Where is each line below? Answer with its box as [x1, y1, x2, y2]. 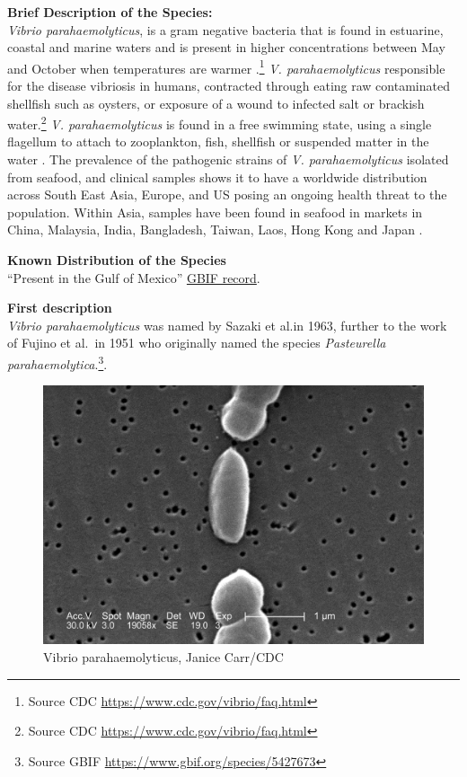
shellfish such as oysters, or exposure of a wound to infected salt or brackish [7, 93, 425, 112]
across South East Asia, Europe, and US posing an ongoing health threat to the [7, 185, 447, 204]
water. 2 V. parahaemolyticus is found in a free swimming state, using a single [7, 112, 432, 133]
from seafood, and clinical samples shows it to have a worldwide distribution [7, 167, 427, 186]
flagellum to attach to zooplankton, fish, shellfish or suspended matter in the [7, 132, 429, 151]
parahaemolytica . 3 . [7, 352, 108, 373]
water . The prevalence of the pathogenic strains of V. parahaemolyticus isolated [7, 150, 449, 169]
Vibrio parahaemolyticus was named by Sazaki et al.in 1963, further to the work [7, 315, 447, 334]
